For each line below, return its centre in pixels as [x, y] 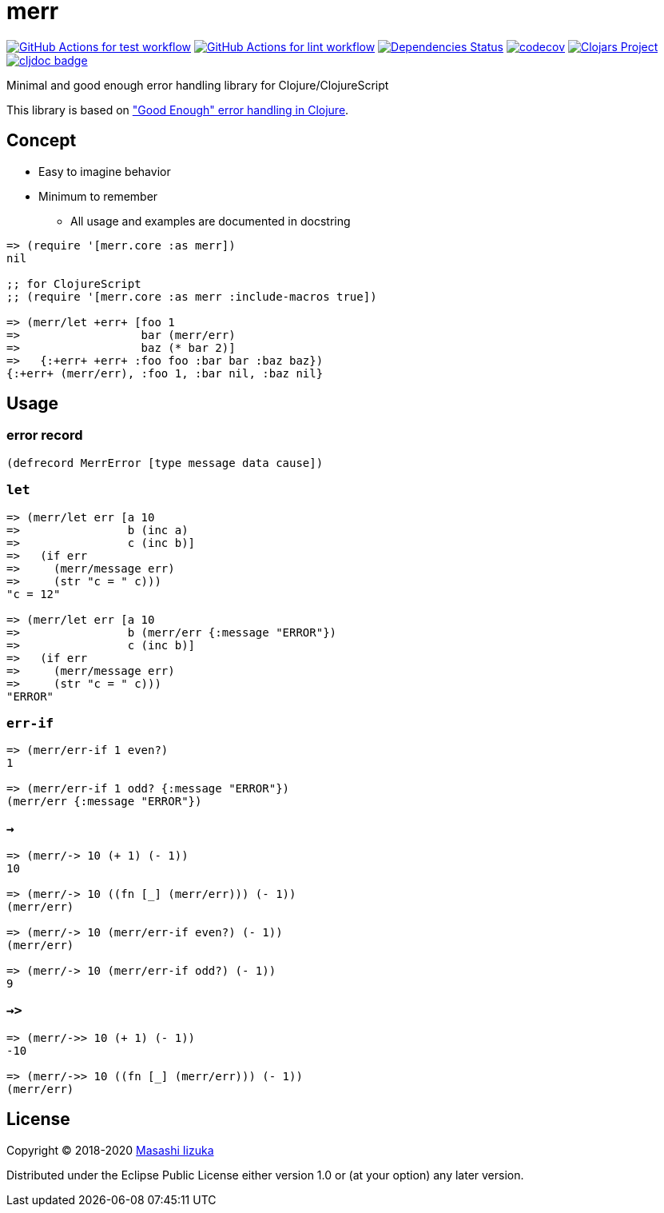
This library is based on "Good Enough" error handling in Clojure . [178, 110]
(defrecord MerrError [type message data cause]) [165, 463]
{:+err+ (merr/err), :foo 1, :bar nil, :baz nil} [165, 373]
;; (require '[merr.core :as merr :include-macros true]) [192, 296]
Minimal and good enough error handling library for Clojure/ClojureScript [198, 85]
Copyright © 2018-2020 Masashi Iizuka [110, 1150]
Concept [42, 141]
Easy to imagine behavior [105, 171]
